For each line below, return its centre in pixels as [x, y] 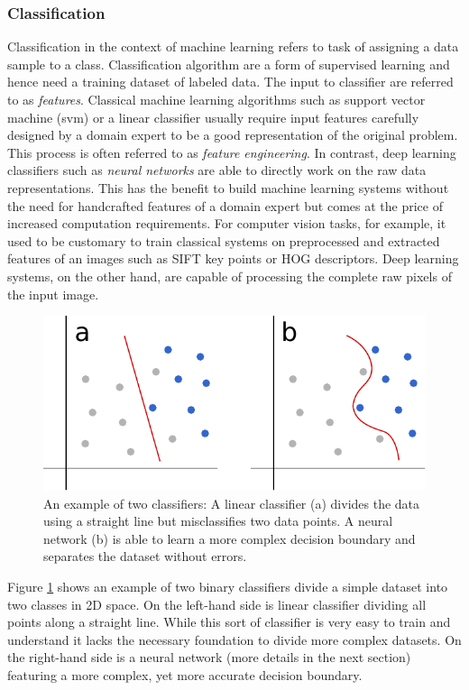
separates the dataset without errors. [145, 556]
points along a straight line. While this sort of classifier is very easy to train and [229, 622]
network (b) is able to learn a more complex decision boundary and [230, 538]
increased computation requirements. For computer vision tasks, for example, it [227, 223]
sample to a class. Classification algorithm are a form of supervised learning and [229, 64]
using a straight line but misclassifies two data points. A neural [218, 521]
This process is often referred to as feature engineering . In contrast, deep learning [232, 152]
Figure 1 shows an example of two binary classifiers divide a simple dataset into [228, 586]
